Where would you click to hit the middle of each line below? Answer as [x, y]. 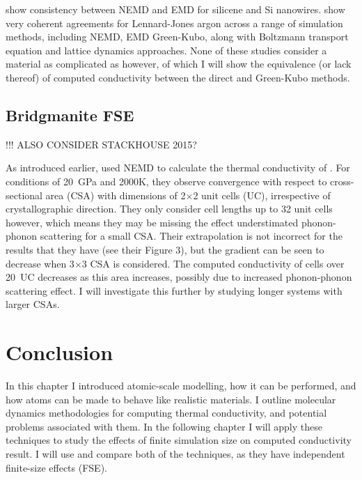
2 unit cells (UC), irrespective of [262, 195]
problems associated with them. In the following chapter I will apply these [164, 426]
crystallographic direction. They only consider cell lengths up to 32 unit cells [169, 209]
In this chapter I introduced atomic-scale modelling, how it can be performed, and [181, 386]
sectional [24, 195]
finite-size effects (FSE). [56, 467]
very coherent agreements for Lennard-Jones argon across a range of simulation [174, 23]
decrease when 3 [40, 263]
